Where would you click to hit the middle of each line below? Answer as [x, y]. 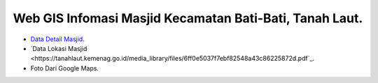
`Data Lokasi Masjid [59, 48]
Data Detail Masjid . [58, 39]
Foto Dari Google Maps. [65, 68]
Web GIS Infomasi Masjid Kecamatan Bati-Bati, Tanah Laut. [188, 18]
